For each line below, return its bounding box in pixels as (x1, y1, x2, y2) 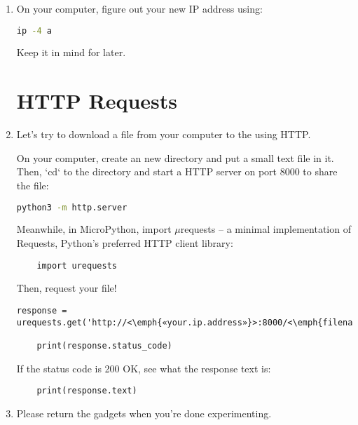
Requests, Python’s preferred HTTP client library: (16, 236, 233, 250)
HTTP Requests (16, 86, 178, 115)
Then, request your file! (16, 281, 117, 295)
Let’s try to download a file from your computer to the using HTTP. (16, 127, 311, 142)
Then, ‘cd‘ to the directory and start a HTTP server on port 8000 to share (16, 164, 338, 179)
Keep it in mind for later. (16, 45, 126, 60)
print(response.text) (36, 386, 137, 396)
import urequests (36, 260, 117, 271)
